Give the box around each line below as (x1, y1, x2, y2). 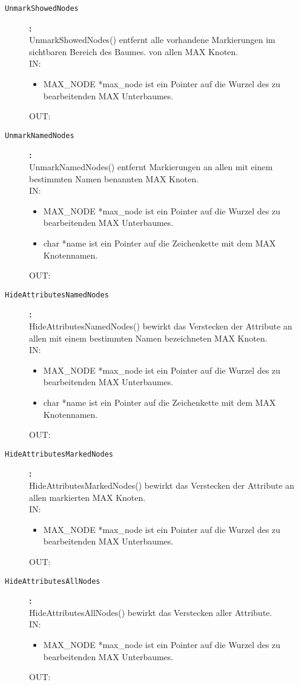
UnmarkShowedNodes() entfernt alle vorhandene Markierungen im (29, 33, 275, 46)
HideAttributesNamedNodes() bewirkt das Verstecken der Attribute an (29, 320, 292, 333)
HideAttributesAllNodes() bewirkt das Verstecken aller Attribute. (29, 606, 272, 618)
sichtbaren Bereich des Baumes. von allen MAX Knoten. (29, 45, 238, 58)
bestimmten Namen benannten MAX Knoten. (29, 172, 199, 185)
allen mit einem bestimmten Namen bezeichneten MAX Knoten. (29, 331, 268, 344)
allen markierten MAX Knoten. (29, 491, 146, 503)
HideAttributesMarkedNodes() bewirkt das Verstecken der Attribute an (29, 479, 295, 492)
